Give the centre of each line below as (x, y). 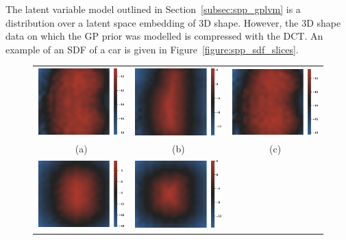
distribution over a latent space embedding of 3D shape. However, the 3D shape (173, 22)
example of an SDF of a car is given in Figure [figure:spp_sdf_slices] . (152, 49)
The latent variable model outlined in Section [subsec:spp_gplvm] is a (153, 9)
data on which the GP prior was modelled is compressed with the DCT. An (164, 36)
